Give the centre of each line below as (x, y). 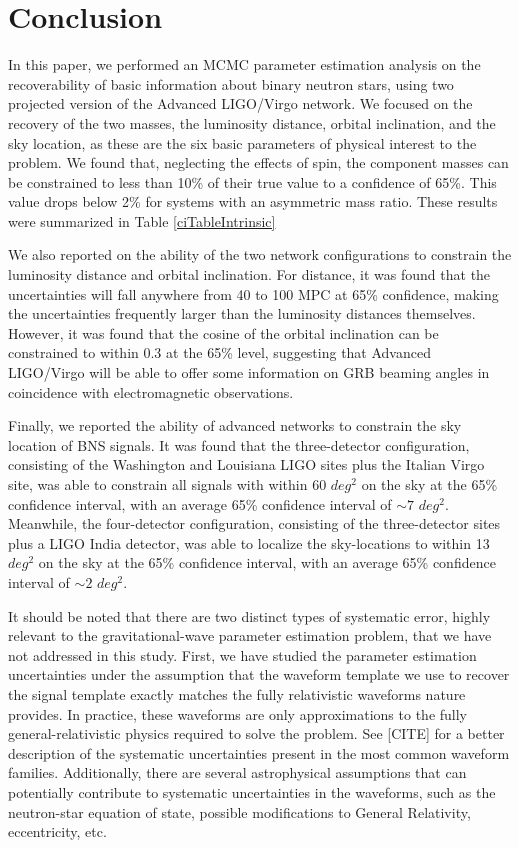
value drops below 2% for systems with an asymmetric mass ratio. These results (253, 201)
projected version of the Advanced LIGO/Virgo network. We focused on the (240, 103)
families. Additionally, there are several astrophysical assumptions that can (237, 772)
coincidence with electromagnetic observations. (151, 391)
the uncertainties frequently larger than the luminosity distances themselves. (242, 313)
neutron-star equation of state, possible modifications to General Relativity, (239, 811)
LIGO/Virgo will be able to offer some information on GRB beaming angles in (249, 372)
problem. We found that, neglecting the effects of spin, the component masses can (258, 162)
